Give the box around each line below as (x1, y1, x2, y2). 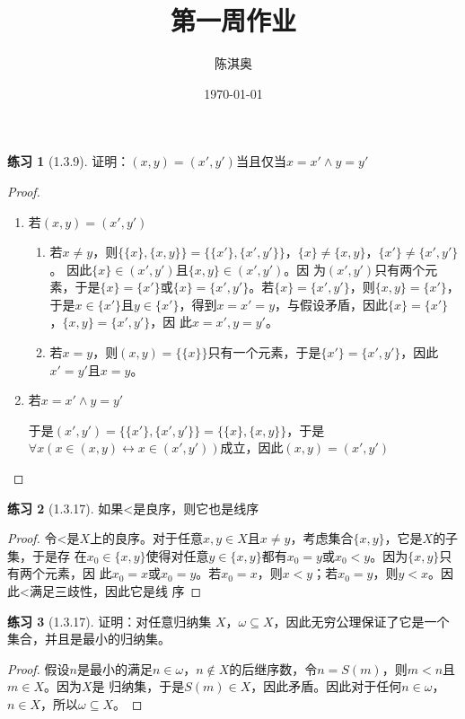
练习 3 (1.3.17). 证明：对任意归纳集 (7, 611, 212, 630)
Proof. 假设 (7, 659, 70, 678)
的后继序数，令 (229, 659, 318, 678)
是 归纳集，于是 (92, 677, 185, 696)
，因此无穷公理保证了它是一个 (273, 611, 450, 630)
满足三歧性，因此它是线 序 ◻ (29, 582, 202, 600)
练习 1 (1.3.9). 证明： (7, 152, 130, 171)
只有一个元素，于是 (207, 343, 321, 362)
